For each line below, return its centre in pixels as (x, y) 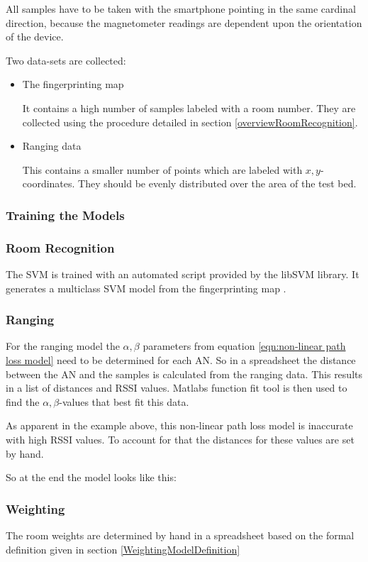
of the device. (35, 37)
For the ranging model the (63, 346)
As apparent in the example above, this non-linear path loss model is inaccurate (179, 425)
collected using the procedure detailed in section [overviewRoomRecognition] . (190, 122)
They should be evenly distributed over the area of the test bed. (217, 183)
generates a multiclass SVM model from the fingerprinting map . (146, 288)
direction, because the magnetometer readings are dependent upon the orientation (184, 22)
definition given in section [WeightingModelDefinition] (123, 549)
